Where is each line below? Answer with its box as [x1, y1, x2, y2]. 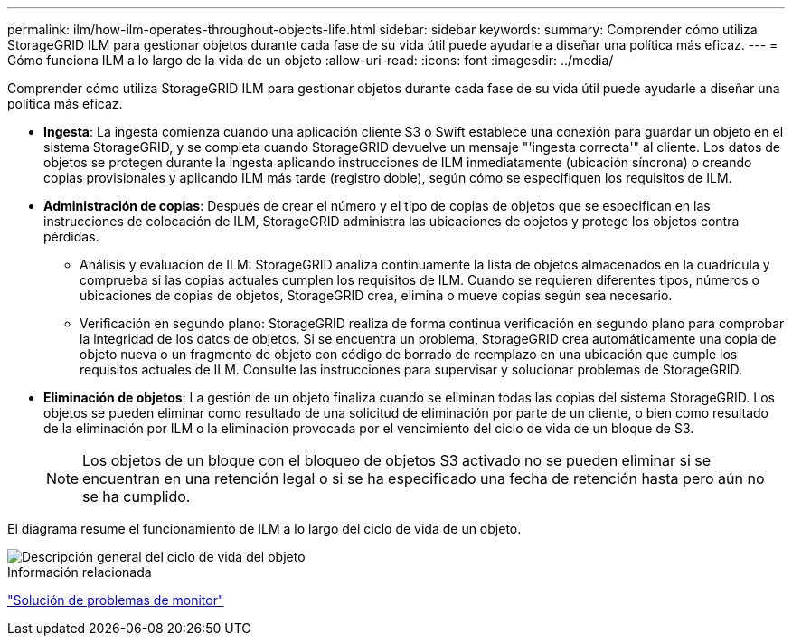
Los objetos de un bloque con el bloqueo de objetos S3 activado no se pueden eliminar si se [82, 451, 712, 469]
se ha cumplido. [82, 487, 191, 506]
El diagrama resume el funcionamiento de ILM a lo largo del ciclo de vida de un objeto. [7, 521, 522, 536]
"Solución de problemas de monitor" [7, 592, 224, 608]
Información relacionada [7, 564, 152, 580]
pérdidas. [43, 229, 99, 244]
